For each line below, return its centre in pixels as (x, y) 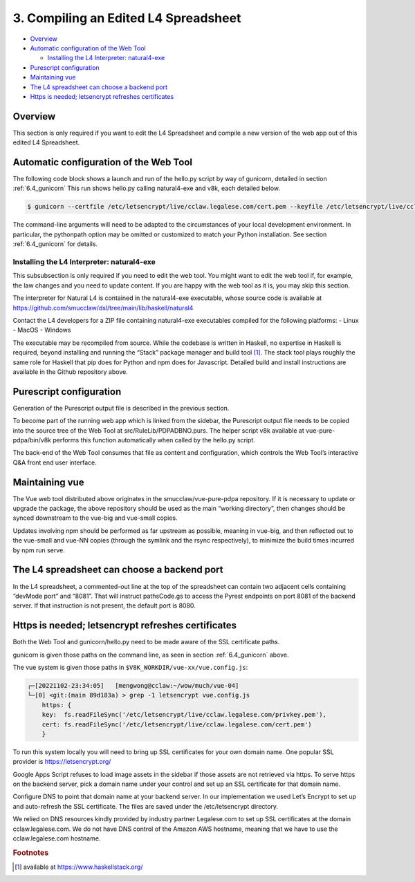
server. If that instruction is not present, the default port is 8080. (104, 606)
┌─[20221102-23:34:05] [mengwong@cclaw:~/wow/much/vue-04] (133, 685)
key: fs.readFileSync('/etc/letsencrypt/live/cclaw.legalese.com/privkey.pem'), (184, 715)
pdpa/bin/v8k (32, 440)
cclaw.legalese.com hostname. (57, 838)
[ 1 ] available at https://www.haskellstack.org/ (79, 867)
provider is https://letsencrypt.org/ (62, 762)
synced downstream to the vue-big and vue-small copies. (95, 518)
